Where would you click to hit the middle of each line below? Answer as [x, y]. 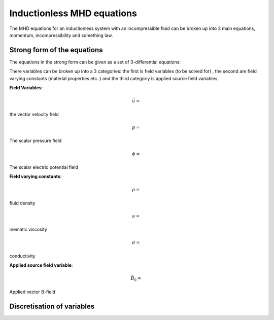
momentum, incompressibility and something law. [61, 35]
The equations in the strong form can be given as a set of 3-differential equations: [95, 62]
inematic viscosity [28, 229]
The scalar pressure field [36, 141]
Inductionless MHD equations [73, 13]
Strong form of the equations [56, 50]
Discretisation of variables [52, 306]
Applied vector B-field [32, 292]
